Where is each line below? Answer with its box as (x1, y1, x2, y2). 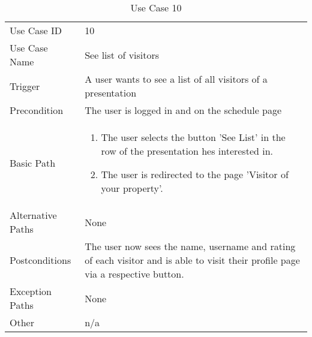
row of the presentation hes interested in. (101, 144, 274, 158)
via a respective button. (85, 267, 184, 281)
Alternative (10, 208, 57, 222)
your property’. (101, 181, 163, 195)
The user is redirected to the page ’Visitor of (101, 167, 289, 181)
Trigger (10, 79, 40, 93)
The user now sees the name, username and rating (85, 239, 296, 253)
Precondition (10, 103, 64, 117)
